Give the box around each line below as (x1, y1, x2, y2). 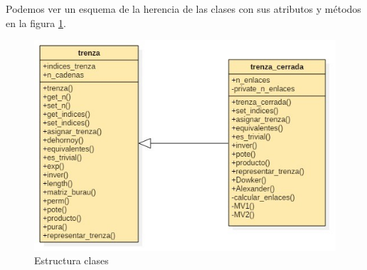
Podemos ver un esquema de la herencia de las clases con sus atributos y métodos (6, 1, 361, 16)
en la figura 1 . (6, 15, 66, 30)
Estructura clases (34, 253, 109, 268)
